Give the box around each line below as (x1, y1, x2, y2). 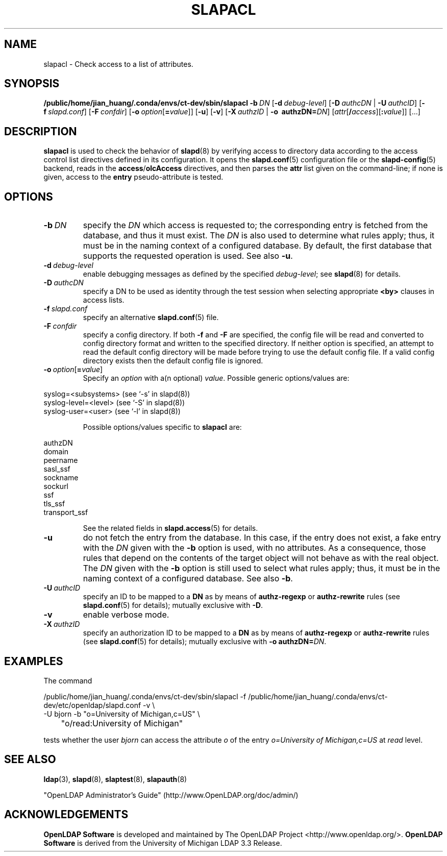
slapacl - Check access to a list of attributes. (43, 59, 193, 68)
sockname (43, 473, 79, 482)
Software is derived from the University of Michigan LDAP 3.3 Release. (43, 838, 282, 847)
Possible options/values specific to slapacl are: (83, 423, 242, 432)
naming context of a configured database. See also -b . (83, 573, 293, 584)
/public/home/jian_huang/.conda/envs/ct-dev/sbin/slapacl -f (43, 692, 246, 701)
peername (43, 456, 78, 465)
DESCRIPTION (4, 125, 77, 138)
